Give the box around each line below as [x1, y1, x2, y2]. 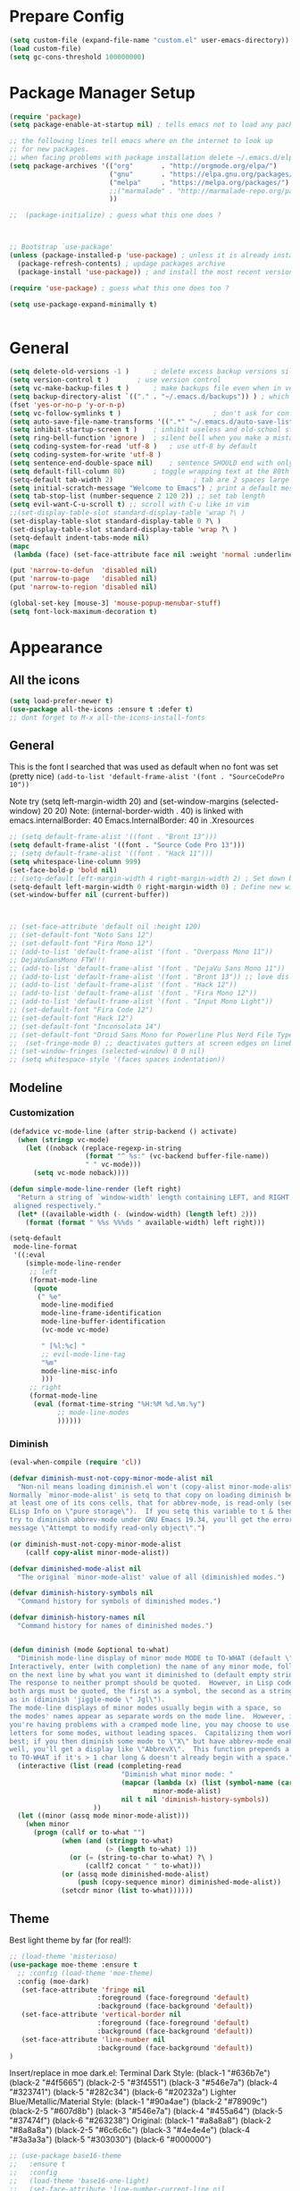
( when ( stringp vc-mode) [17, 1135, 110, 1145]
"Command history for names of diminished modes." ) [17, 1622, 214, 1631]
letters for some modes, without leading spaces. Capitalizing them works [9, 1728, 297, 1737]
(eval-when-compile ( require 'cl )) [9, 1457, 142, 1466]
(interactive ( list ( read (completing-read [17, 1762, 181, 1771]
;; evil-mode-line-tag [41, 1349, 126, 1359]
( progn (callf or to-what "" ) [32, 1828, 146, 1837]
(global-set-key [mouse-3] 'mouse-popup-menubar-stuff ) [9, 599, 221, 609]
